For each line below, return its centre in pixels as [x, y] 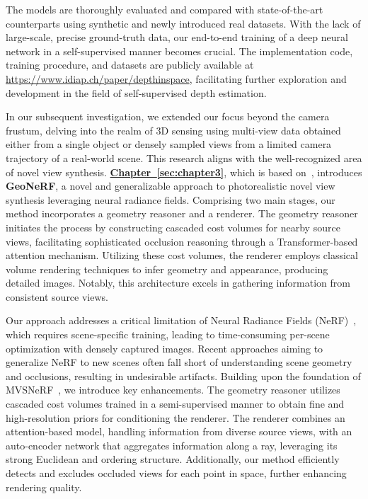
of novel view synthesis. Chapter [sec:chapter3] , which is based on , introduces [184, 172]
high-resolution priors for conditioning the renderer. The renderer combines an [176, 417]
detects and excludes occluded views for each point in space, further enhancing [176, 473]
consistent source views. [57, 296]
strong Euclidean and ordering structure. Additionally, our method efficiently [173, 459]
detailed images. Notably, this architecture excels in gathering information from [178, 283]
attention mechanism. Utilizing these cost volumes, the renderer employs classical [182, 255]
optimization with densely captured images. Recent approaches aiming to [165, 348]
